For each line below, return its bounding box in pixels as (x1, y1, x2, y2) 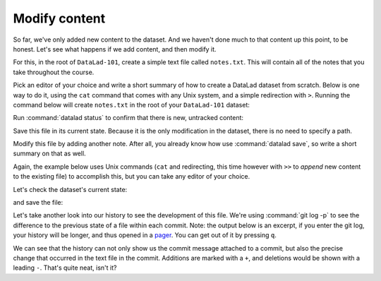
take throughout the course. (13, 68, 95, 76)
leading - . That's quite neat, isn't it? (13, 263, 117, 272)
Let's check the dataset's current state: (13, 185, 128, 193)
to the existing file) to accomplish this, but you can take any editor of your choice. (13, 172, 250, 181)
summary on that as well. (13, 149, 86, 158)
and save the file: (13, 198, 64, 207)
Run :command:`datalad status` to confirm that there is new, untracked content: (13, 114, 243, 122)
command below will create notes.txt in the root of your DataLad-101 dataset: (13, 100, 250, 109)
